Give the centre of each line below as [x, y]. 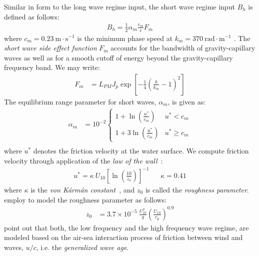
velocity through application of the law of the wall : [83, 160]
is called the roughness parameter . [197, 189]
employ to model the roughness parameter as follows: [85, 199]
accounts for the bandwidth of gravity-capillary [183, 48]
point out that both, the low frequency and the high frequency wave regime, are [126, 227]
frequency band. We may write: [52, 67]
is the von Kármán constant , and [83, 189]
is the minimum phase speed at [125, 38]
